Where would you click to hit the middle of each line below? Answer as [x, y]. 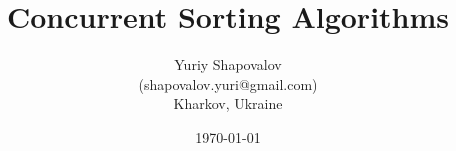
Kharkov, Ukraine [228, 103]
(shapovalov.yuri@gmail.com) [228, 83]
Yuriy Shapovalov [228, 64]
